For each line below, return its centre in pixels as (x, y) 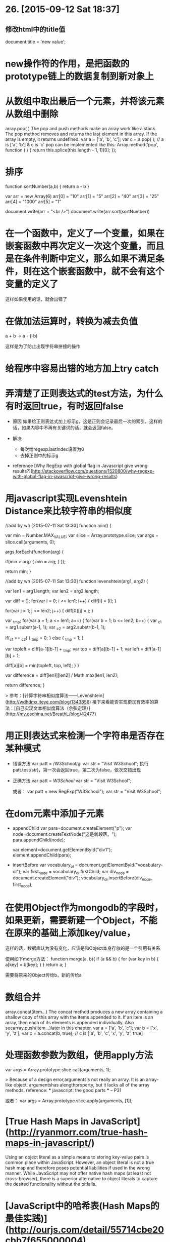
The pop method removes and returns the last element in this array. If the (81, 134)
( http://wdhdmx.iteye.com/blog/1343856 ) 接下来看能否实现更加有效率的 (80, 702)
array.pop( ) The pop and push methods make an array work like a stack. (81, 129)
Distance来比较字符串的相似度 (69, 511)
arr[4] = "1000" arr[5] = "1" (33, 202)
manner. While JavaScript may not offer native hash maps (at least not (78, 1173)
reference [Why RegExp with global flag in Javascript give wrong (80, 466)
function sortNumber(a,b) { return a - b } (47, 186)
